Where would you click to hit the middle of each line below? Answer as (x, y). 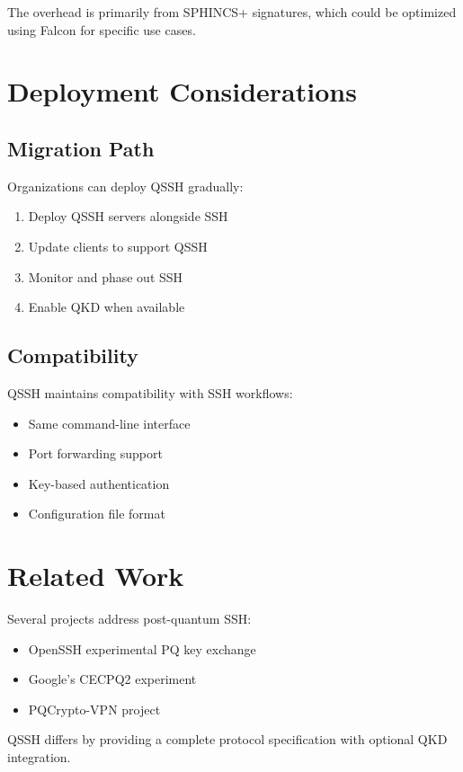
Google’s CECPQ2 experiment (112, 679)
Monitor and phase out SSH (106, 276)
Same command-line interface (109, 423)
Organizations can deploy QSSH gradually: (125, 186)
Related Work (96, 576)
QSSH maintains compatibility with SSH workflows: (150, 392)
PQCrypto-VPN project (94, 709)
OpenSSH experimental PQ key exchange (142, 648)
